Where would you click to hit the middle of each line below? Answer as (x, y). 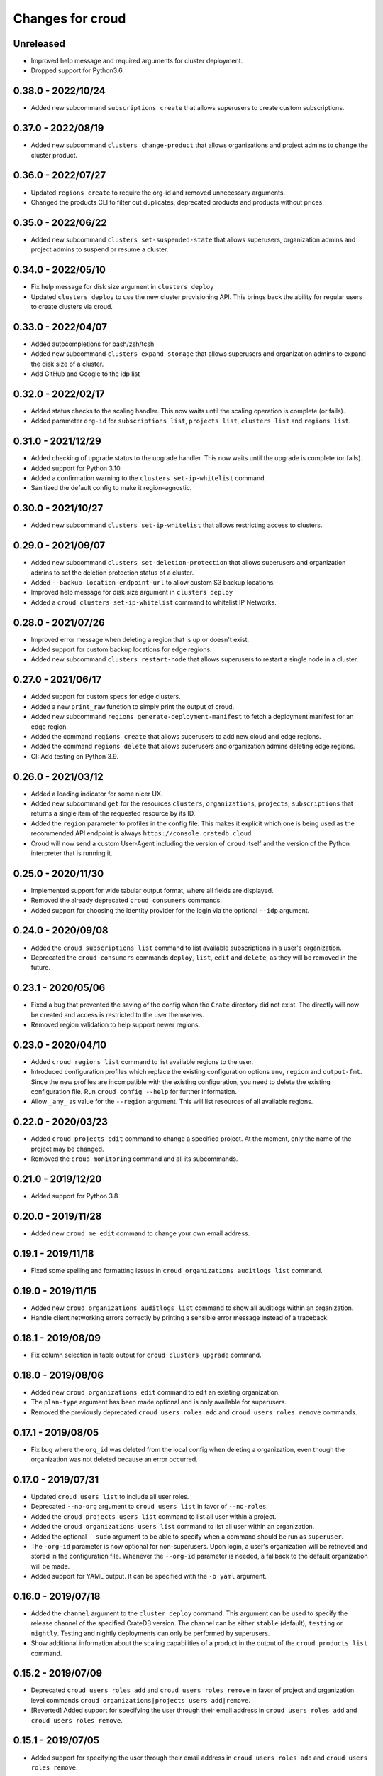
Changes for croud (70, 18)
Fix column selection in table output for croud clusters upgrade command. (146, 1355)
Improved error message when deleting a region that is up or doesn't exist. (140, 639)
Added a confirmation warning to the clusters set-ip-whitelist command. (149, 478)
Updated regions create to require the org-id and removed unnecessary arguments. (158, 193)
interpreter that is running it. (72, 853)
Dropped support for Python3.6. (77, 70)
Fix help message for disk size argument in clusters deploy (122, 287)
